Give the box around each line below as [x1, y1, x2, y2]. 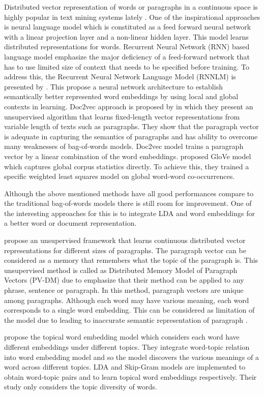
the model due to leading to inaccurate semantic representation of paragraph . [4, 314, 248, 325]
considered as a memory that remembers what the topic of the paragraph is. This [4, 255, 258, 265]
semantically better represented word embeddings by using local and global [4, 91, 239, 102]
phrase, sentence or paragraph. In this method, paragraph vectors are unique [4, 285, 244, 295]
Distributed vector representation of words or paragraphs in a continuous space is [4, 2, 258, 12]
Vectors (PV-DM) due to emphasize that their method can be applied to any [4, 275, 244, 285]
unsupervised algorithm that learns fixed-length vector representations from [4, 111, 240, 121]
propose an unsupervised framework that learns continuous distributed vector [4, 235, 246, 246]
